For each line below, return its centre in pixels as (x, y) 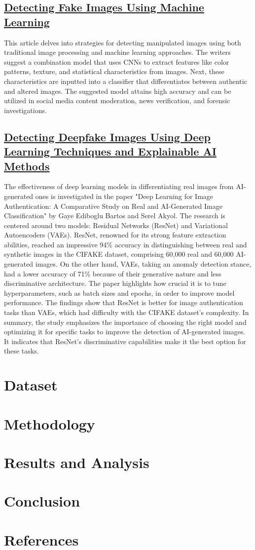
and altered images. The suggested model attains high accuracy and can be (118, 91)
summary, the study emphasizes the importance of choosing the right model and (125, 322)
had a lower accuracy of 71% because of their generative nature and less (113, 273)
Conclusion (42, 501)
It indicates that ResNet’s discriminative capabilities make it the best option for (125, 341)
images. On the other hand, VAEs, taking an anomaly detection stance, (143, 264)
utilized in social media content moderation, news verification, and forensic (117, 100)
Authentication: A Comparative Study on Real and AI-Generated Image (113, 206)
